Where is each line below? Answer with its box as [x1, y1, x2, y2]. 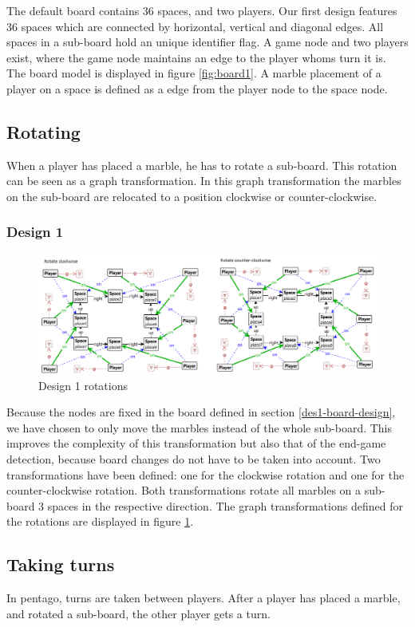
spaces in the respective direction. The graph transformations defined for [47, 497, 403, 514]
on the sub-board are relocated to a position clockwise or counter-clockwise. [6, 187, 377, 204]
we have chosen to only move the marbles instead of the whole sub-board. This [6, 419, 393, 436]
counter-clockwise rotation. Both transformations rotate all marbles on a [6, 482, 362, 499]
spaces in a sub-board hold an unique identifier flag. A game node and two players [6, 34, 409, 50]
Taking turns [6, 552, 115, 577]
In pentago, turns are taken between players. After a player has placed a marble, [6, 590, 401, 606]
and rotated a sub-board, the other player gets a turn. [6, 605, 271, 621]
